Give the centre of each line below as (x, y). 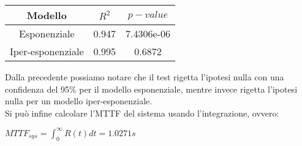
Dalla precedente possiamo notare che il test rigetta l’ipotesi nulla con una (145, 77)
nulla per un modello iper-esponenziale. (79, 101)
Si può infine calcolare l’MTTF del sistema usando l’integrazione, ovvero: (142, 113)
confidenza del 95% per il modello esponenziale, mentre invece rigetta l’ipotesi (151, 89)
